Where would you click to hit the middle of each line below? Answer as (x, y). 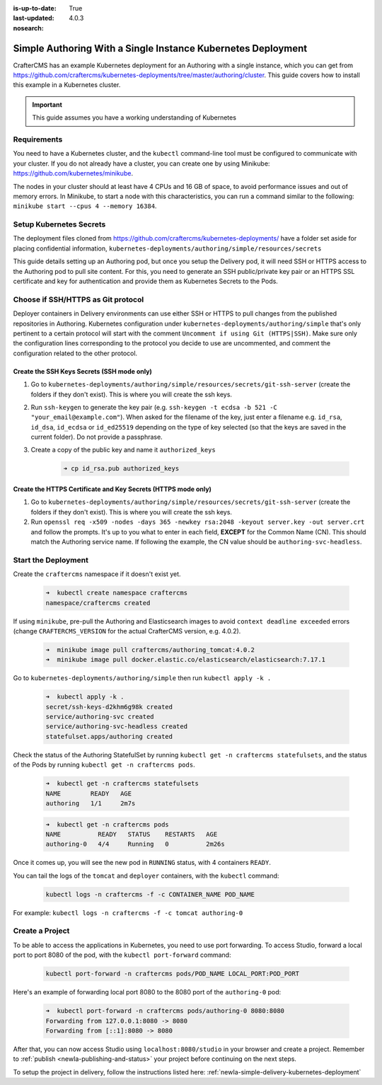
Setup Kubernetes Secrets (59, 224)
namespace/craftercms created (98, 603)
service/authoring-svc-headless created (116, 727)
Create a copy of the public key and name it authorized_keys (123, 450)
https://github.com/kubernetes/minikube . (73, 173)
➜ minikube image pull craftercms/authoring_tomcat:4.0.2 (150, 650)
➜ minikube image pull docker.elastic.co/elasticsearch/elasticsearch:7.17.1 (185, 660)
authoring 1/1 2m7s (91, 803)
